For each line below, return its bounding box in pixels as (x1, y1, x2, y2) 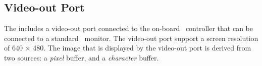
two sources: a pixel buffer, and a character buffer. (4, 52, 159, 62)
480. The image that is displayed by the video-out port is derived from (33, 42, 251, 53)
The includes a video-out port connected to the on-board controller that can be (4, 23, 253, 33)
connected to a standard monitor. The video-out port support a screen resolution (4, 32, 258, 43)
